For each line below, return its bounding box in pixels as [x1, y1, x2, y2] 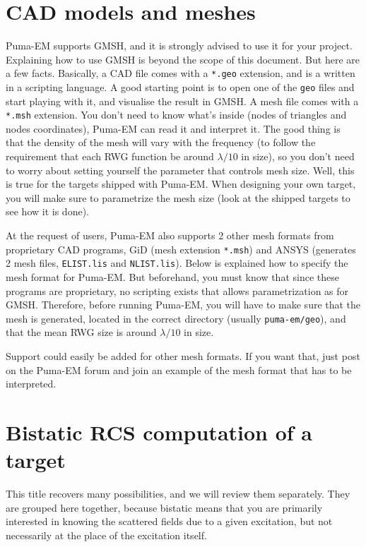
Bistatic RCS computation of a [6, 417, 313, 446]
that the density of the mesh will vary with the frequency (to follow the [6, 135, 316, 150]
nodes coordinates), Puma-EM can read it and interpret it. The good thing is [6, 121, 341, 136]
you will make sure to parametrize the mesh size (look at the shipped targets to [6, 190, 350, 205]
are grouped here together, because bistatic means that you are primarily [6, 500, 323, 515]
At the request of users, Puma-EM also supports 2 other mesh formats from [6, 228, 334, 243]
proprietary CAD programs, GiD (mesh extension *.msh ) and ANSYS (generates [6, 241, 356, 256]
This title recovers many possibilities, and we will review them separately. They [6, 486, 350, 501]
